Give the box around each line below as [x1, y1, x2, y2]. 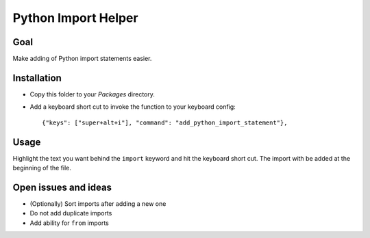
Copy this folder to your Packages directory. [29, 90, 156, 98]
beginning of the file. [12, 164, 72, 172]
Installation [12, 72, 62, 83]
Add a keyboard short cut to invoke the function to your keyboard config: [29, 103, 236, 111]
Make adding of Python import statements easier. [12, 55, 152, 63]
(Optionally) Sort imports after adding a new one [29, 199, 166, 208]
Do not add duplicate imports [29, 209, 112, 217]
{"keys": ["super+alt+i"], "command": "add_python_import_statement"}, [42, 118, 288, 127]
